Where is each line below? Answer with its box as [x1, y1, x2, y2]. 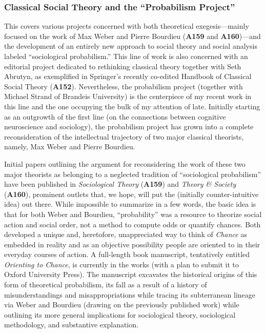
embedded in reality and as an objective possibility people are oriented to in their [4, 239, 260, 249]
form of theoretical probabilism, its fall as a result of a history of [4, 279, 207, 290]
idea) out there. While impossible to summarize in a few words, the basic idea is [4, 199, 256, 209]
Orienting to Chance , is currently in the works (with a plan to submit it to [4, 259, 239, 269]
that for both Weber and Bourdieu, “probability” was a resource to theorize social [4, 208, 262, 219]
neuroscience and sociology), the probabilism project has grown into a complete [4, 121, 254, 132]
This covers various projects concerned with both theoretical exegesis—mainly [4, 21, 249, 31]
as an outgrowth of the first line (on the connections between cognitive [4, 111, 226, 122]
